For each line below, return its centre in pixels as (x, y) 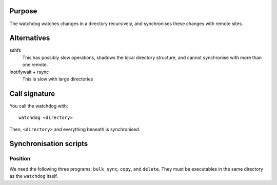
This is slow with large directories (58, 79)
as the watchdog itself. (34, 176)
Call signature (32, 94)
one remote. (35, 65)
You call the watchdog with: (39, 106)
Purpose (23, 11)
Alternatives (30, 38)
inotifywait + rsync (29, 72)
